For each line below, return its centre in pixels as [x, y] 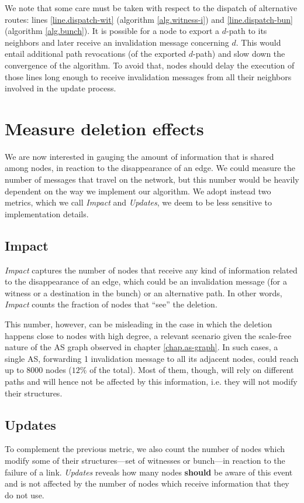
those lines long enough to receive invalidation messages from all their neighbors [148, 76]
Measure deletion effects [104, 128]
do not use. [25, 495]
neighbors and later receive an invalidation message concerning [117, 42]
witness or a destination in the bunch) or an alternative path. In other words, [144, 292]
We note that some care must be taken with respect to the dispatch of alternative [151, 8]
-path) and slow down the [239, 54]
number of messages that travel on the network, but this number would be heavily [152, 179]
